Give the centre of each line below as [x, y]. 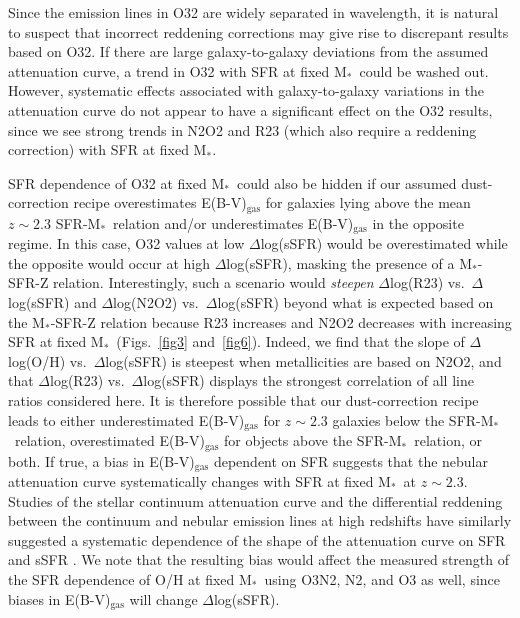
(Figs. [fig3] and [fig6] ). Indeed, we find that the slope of [290, 341]
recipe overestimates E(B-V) [160, 202]
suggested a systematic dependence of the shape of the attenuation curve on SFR [257, 539]
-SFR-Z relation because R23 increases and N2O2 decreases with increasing [281, 321]
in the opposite [418, 222]
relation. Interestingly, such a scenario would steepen [213, 282]
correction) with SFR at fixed [98, 149]
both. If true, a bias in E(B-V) [101, 460]
